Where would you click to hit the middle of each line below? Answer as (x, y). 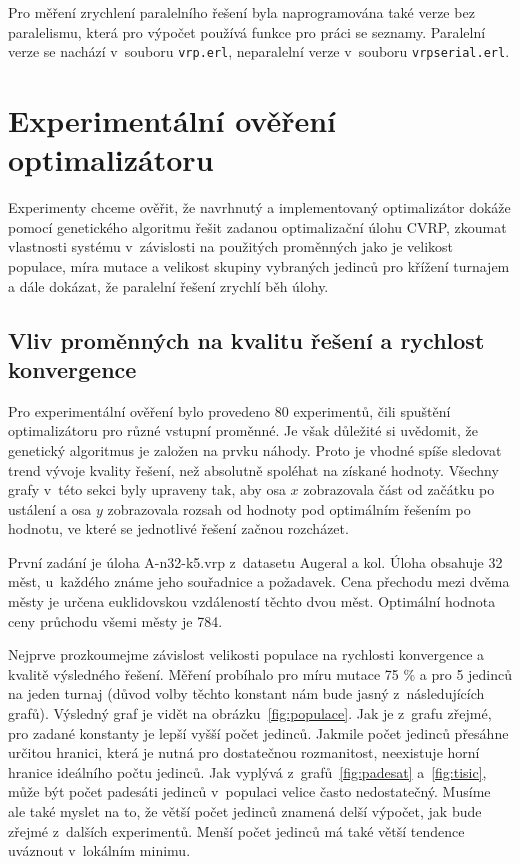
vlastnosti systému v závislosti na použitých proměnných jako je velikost (231, 246)
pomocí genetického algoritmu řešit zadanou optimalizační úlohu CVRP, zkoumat (257, 226)
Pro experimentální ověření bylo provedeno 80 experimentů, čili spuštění (229, 410)
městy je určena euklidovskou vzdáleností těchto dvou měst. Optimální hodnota (252, 601)
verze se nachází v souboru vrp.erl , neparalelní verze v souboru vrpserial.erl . (259, 51)
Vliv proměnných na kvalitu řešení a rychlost (246, 339)
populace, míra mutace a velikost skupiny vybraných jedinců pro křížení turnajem (259, 265)
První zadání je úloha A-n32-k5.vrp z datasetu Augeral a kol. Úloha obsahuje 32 (255, 561)
